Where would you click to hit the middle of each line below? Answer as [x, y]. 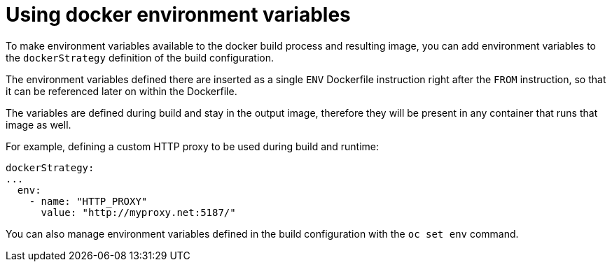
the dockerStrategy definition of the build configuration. [140, 57]
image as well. [39, 124]
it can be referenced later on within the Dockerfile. [121, 91]
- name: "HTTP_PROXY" [88, 201]
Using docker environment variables [178, 15]
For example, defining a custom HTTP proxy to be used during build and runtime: [193, 146]
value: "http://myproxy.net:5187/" [138, 212]
